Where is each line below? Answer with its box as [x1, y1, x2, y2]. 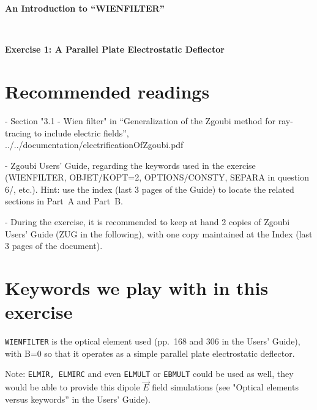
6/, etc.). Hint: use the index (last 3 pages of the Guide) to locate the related [5, 182, 294, 195]
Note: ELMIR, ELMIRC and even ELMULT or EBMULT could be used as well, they [5, 367, 294, 380]
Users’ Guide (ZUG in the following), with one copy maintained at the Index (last [5, 227, 313, 240]
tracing [5, 126, 31, 139]
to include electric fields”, [34, 126, 129, 139]
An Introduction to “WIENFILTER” [5, 2, 165, 14]
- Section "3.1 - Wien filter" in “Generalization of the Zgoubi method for [5, 114, 275, 127]
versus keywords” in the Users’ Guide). [5, 392, 151, 405]
